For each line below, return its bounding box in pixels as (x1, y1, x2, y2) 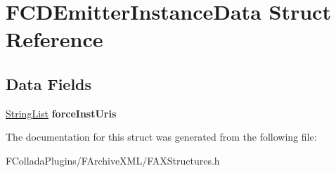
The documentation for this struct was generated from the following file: (6, 129, 317, 144)
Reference (6, 25, 103, 53)
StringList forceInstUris (6, 105, 117, 120)
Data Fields (6, 72, 92, 94)
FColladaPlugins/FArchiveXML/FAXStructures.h (6, 153, 220, 167)
